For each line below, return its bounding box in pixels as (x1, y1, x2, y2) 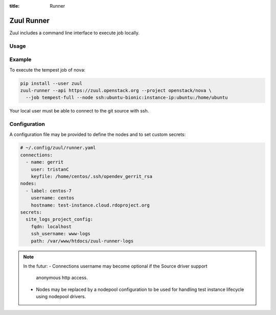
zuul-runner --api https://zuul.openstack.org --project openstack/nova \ (20, 87, 212, 93)
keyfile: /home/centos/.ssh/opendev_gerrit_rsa (31, 174, 153, 179)
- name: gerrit (26, 159, 64, 165)
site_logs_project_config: (26, 216, 94, 222)
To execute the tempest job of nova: (9, 66, 85, 73)
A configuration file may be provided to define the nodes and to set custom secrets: (9, 131, 186, 138)
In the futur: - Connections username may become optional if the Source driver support (23, 263, 208, 269)
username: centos (31, 195, 75, 201)
